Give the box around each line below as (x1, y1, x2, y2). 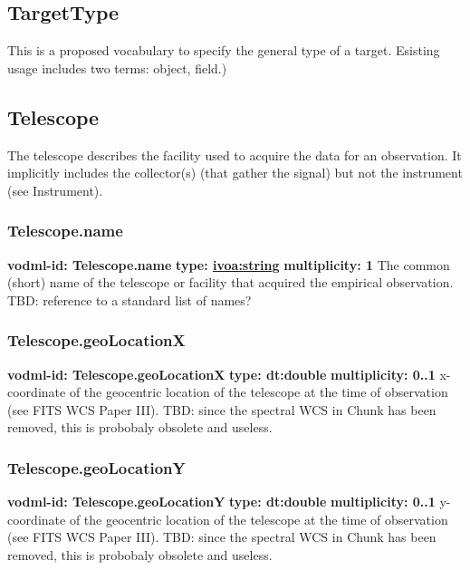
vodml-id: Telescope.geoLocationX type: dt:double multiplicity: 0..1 (7, 364, 436, 383)
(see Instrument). (7, 180, 103, 199)
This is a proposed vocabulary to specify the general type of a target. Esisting (7, 41, 440, 60)
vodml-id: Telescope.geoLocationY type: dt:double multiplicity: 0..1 (7, 492, 436, 511)
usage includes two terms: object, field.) (7, 58, 227, 77)
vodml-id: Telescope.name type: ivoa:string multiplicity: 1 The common (7, 255, 450, 274)
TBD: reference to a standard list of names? (7, 290, 252, 309)
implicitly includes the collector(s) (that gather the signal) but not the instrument (7, 163, 463, 182)
